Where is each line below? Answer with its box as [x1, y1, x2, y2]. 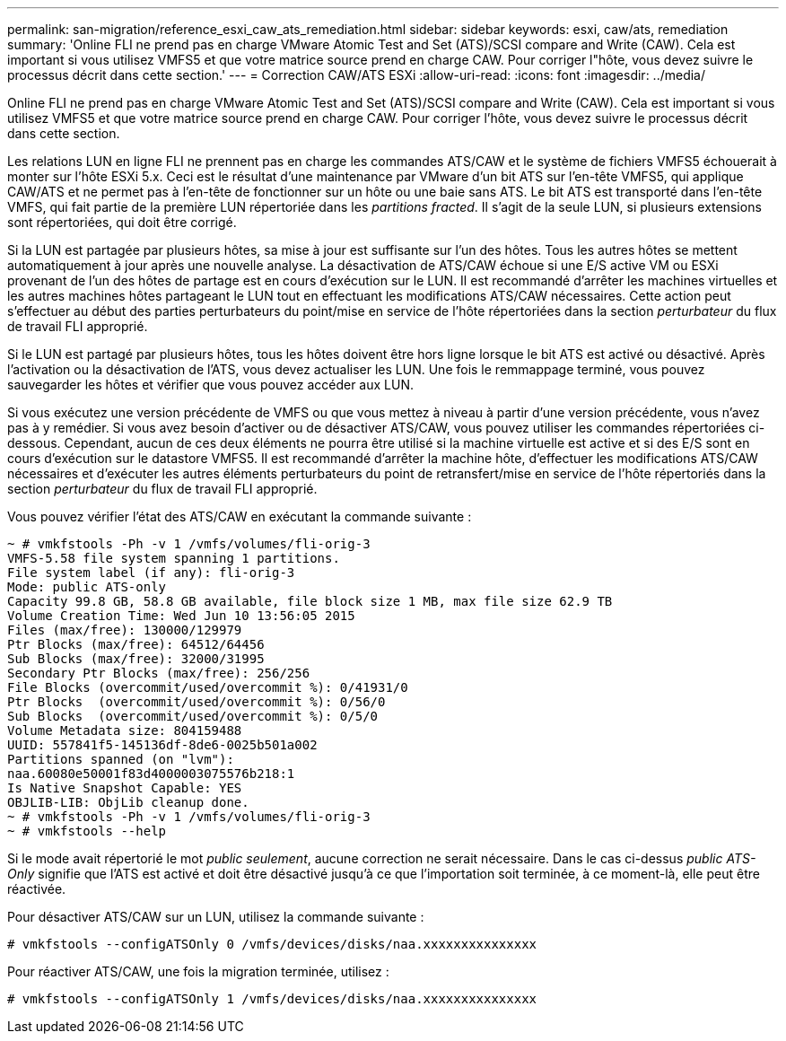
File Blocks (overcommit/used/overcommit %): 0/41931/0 [7, 680, 408, 695]
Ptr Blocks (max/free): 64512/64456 [7, 637, 265, 652]
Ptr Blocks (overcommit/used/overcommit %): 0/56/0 [7, 695, 386, 709]
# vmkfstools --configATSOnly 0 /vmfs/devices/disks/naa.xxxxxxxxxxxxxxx [7, 937, 537, 951]
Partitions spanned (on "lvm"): [7, 752, 234, 766]
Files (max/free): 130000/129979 [7, 623, 242, 637]
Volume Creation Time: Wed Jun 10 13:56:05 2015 [7, 608, 355, 623]
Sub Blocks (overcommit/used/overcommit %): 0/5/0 [7, 709, 379, 723]
